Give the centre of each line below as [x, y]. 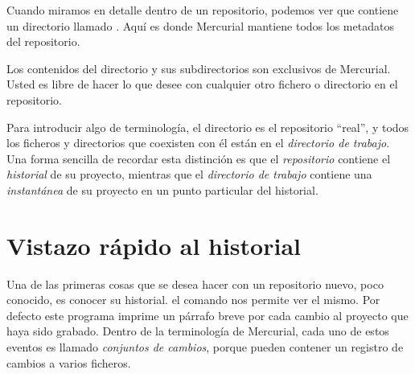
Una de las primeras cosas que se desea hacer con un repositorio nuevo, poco [195, 284]
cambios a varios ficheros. [69, 362]
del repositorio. [43, 41]
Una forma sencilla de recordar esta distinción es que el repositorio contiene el [199, 158]
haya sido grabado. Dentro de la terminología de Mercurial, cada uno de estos [198, 331]
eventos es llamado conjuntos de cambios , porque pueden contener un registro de [205, 347]
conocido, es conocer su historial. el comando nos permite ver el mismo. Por [193, 300]
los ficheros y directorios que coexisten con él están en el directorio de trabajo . [198, 143]
